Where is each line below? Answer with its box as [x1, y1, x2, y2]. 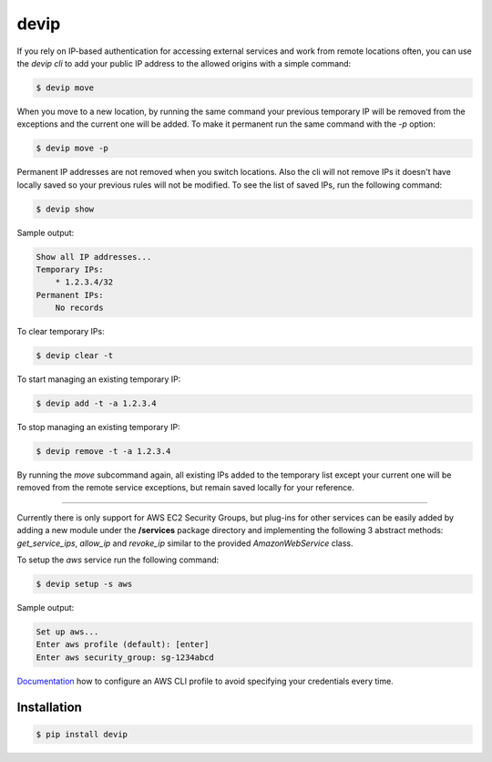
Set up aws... [36, 626, 99, 637]
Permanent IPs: [36, 290, 104, 300]
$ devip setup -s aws [36, 579, 133, 589]
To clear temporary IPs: [16, 326, 105, 337]
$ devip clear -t [36, 351, 114, 361]
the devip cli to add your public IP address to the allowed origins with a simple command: [16, 57, 352, 68]
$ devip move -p [36, 143, 109, 154]
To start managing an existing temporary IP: [16, 374, 181, 385]
